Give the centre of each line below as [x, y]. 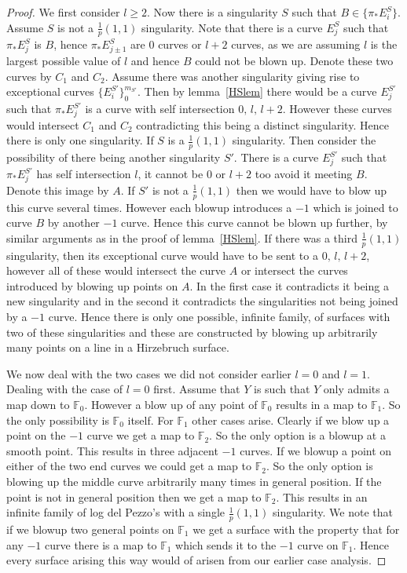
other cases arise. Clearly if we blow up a [291, 420]
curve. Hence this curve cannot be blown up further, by [255, 223]
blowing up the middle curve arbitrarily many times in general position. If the [194, 481]
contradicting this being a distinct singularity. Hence [262, 124]
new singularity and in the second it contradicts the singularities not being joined [202, 301]
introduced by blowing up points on [92, 285]
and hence [155, 61]
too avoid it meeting [304, 174]
